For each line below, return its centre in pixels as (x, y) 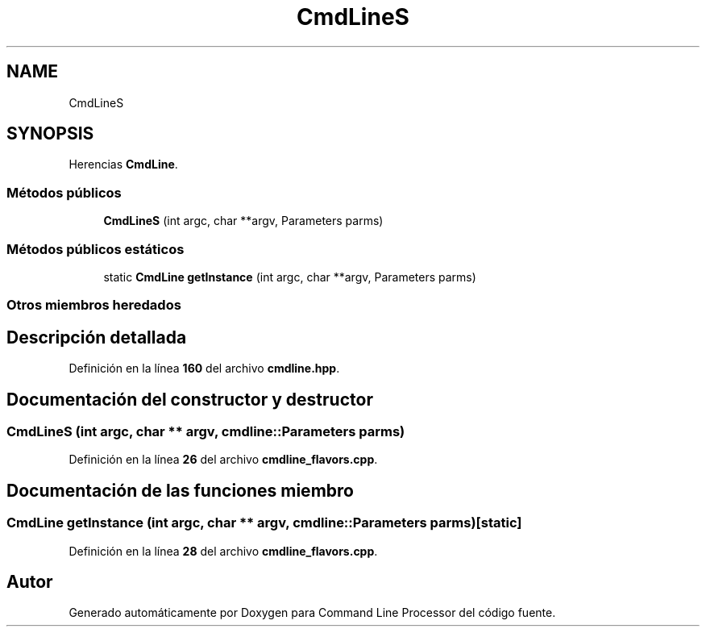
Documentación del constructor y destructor (190, 399)
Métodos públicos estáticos (96, 249)
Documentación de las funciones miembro (180, 490)
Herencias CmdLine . (123, 164)
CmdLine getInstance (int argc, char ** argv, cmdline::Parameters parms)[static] (264, 523)
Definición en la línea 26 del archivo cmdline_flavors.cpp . (223, 460)
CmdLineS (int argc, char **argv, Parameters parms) (243, 221)
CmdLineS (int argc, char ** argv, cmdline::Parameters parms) (206, 431)
